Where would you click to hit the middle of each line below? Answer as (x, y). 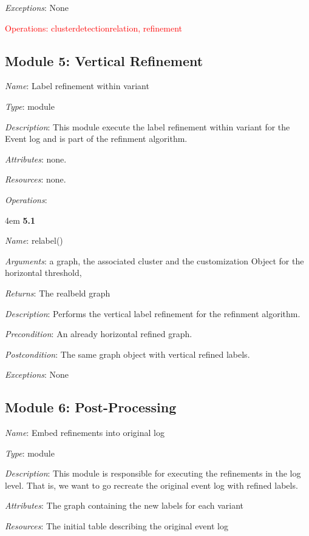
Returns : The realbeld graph (58, 293)
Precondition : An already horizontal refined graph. (99, 334)
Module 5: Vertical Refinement (104, 60)
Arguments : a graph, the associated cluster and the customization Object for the (154, 260)
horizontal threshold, (43, 273)
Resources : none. (36, 179)
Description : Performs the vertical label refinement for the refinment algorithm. (153, 313)
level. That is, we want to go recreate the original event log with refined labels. (151, 485)
